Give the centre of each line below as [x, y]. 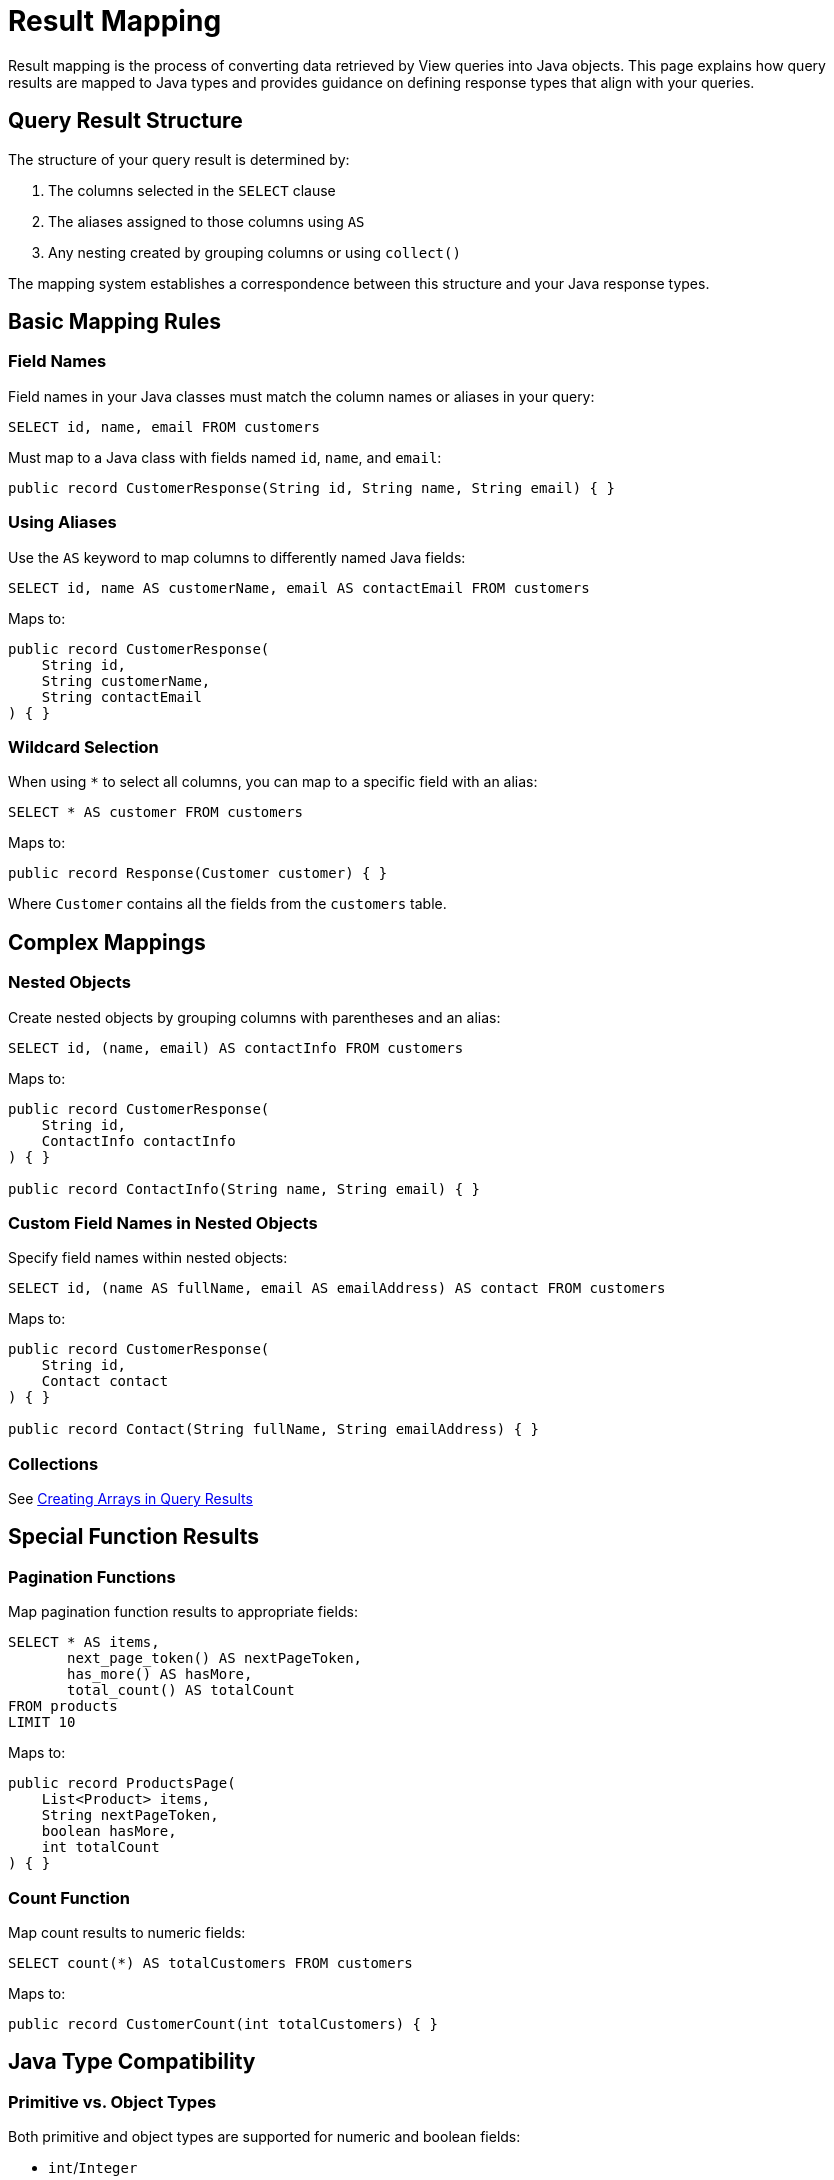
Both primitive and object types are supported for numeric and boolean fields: [264, 2137]
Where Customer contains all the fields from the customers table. [227, 904]
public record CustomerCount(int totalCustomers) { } [223, 2024]
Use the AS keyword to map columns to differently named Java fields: [237, 557]
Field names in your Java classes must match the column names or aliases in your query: [301, 396]
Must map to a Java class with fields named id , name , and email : [225, 457]
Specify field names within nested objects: [148, 1258]
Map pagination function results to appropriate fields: [183, 1612]
